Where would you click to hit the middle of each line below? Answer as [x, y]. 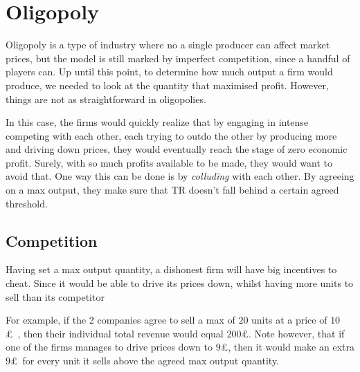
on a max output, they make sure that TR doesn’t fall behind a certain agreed [172, 190]
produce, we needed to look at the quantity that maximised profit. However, [167, 85]
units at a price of [289, 320]
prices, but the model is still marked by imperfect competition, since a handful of [178, 58]
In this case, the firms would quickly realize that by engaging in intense [157, 122]
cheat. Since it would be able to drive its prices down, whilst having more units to [180, 283]
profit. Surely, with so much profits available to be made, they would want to [169, 162]
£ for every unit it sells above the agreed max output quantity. [145, 361]
